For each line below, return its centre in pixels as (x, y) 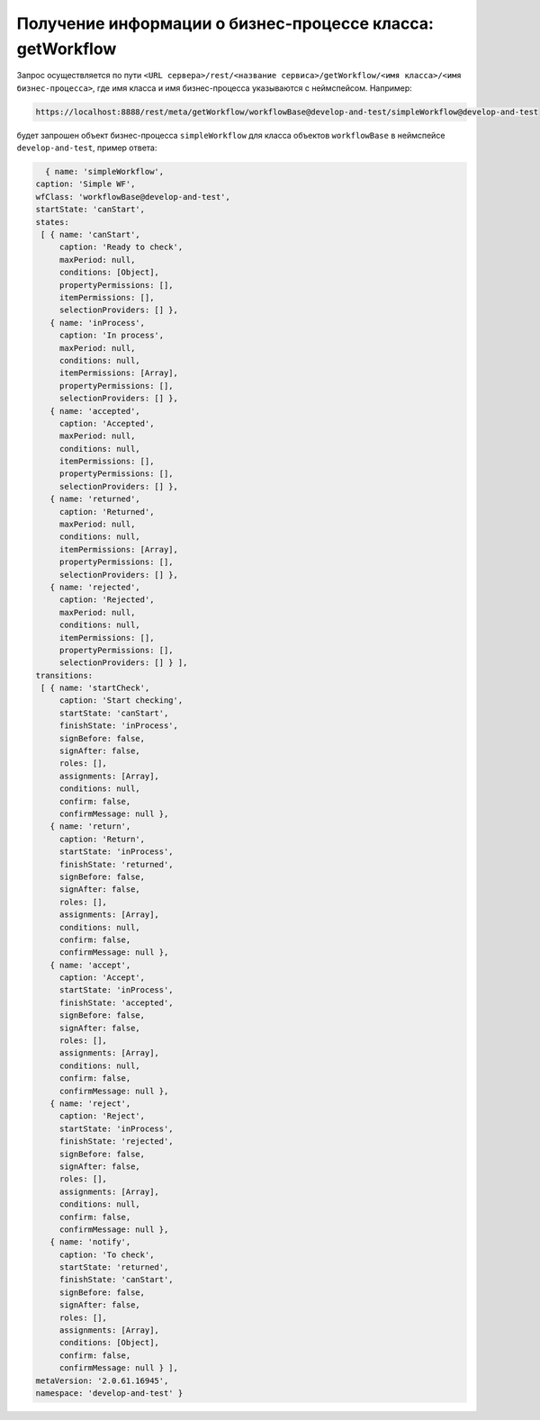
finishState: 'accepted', (117, 1002)
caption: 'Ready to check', (121, 247)
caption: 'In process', (112, 336)
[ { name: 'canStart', (91, 235)
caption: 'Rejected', (107, 600)
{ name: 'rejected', (95, 587)
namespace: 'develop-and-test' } (109, 1393)
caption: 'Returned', (107, 512)
